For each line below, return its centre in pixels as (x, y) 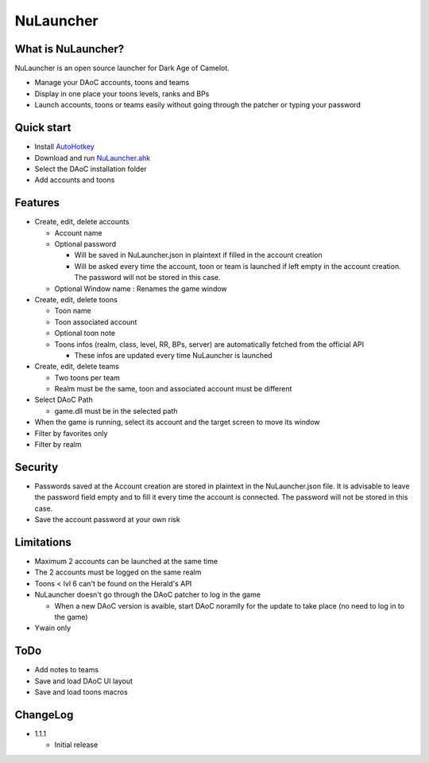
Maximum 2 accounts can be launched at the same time (126, 562)
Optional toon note (85, 333)
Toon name (73, 311)
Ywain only (53, 628)
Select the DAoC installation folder (91, 169)
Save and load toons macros (81, 692)
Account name (78, 233)
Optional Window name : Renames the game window (141, 288)
